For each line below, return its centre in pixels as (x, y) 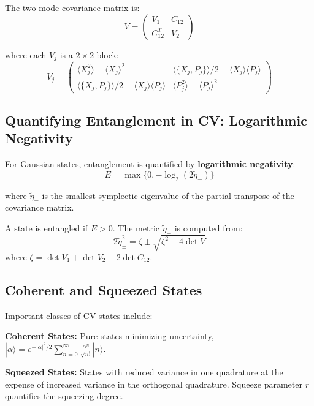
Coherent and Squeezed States (104, 289)
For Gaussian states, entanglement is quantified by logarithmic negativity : (150, 164)
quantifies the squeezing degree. (64, 396)
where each (26, 54)
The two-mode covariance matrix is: (72, 7)
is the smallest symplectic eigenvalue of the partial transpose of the (168, 195)
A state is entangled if (47, 227)
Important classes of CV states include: (79, 315)
